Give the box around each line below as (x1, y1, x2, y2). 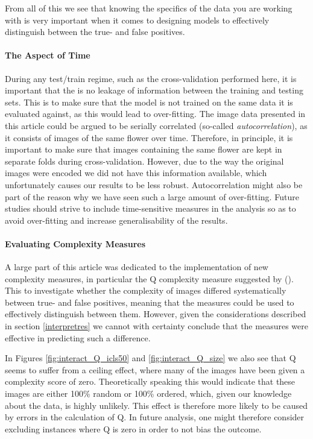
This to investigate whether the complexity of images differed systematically (5, 284, 286, 297)
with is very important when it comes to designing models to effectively (5, 13, 270, 26)
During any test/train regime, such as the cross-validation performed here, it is (5, 72, 297, 84)
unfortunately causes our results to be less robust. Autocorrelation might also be (5, 178, 303, 191)
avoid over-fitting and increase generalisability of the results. (5, 213, 228, 226)
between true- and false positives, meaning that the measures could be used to (5, 295, 294, 308)
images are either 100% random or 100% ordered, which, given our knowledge (5, 387, 292, 400)
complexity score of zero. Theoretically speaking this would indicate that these (5, 375, 296, 388)
